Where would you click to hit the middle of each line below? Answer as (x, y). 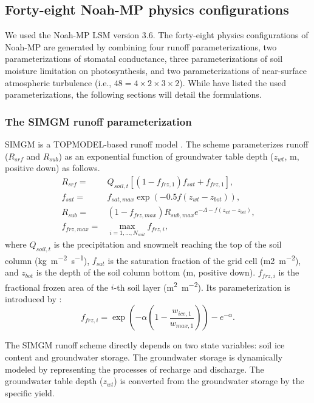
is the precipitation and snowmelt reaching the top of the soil (168, 244)
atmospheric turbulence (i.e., (58, 82)
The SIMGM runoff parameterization (98, 121)
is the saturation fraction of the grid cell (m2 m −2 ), (204, 259)
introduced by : (33, 298)
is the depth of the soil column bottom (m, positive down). (146, 272)
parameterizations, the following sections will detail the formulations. (133, 94)
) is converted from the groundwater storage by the (209, 381)
